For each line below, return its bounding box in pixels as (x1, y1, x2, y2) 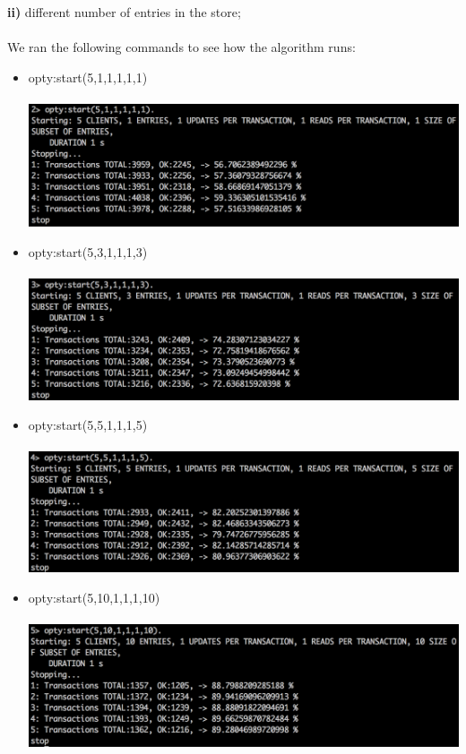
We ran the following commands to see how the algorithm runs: (7, 38, 356, 56)
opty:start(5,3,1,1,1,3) (28, 242, 148, 261)
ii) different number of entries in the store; (7, 3, 241, 21)
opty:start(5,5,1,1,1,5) (28, 416, 148, 434)
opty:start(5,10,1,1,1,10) (28, 588, 160, 607)
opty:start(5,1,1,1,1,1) (28, 67, 148, 86)
